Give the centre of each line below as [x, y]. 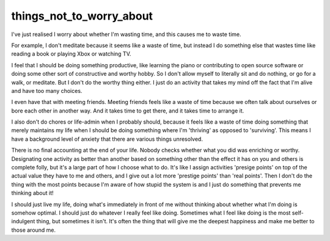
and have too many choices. [47, 91]
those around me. [34, 230]
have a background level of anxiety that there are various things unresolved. [107, 139]
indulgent [23, 221]
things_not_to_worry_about [82, 16]
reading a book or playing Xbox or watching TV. [71, 54]
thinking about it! [33, 193]
